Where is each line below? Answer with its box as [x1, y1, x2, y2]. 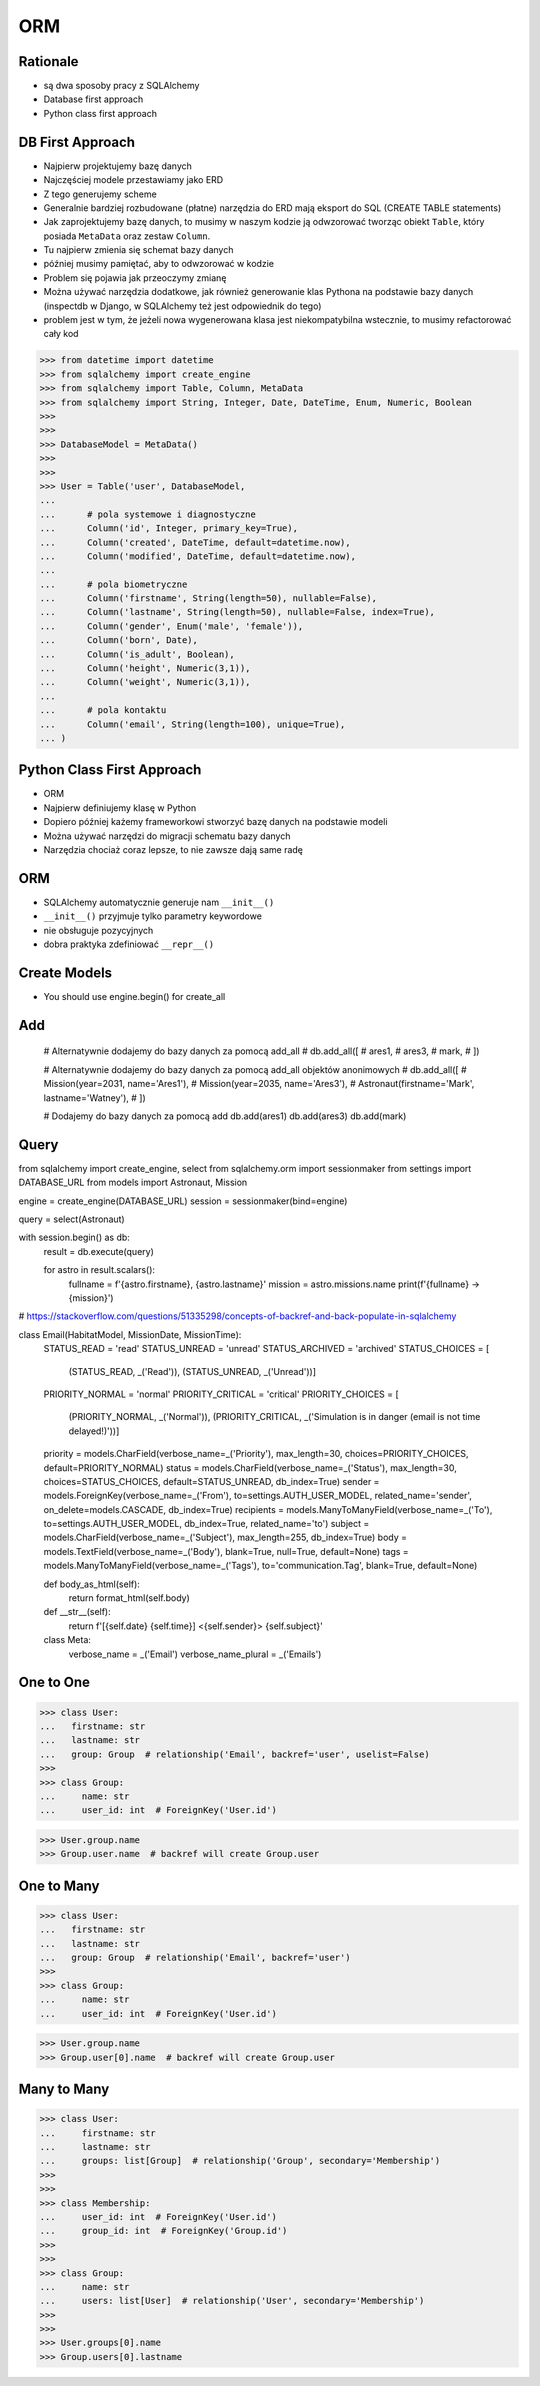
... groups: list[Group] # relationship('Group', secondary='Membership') [39, 2155, 441, 2167]
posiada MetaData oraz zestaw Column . [43, 230, 211, 242]
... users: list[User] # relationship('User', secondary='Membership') [39, 2295, 425, 2307]
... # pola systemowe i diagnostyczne [39, 508, 257, 520]
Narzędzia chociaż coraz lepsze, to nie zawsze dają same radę [43, 844, 304, 856]
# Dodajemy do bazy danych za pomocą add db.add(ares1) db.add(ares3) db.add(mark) [43, 1110, 407, 1122]
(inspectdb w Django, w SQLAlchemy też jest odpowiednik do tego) [43, 300, 322, 312]
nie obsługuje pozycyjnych [43, 924, 154, 936]
